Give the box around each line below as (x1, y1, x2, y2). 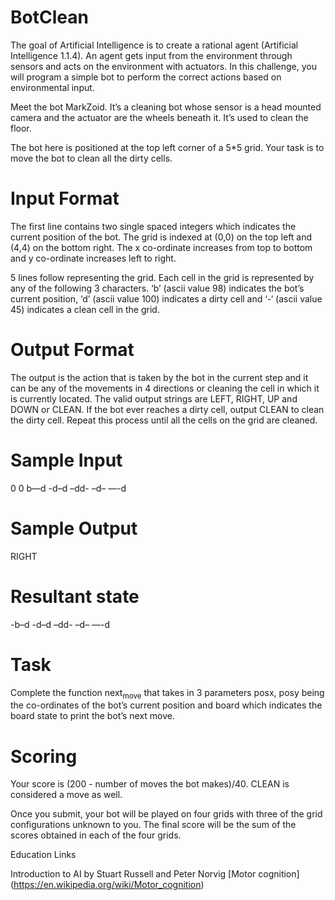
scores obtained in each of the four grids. (10, 829, 182, 841)
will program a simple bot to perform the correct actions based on (10, 71, 282, 83)
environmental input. (10, 81, 95, 93)
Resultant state (10, 585, 140, 608)
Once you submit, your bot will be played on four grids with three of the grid (10, 808, 323, 820)
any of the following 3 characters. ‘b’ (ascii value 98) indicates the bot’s (10, 282, 305, 294)
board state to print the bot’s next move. (10, 710, 176, 722)
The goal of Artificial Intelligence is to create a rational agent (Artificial (10, 39, 299, 51)
